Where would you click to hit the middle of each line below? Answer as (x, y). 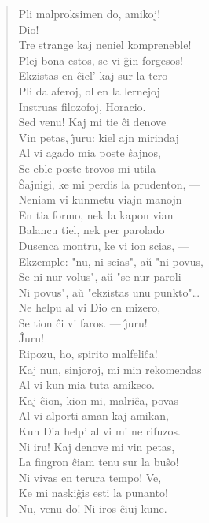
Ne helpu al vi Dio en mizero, (90, 307)
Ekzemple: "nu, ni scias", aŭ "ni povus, (111, 261)
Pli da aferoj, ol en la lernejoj (89, 90)
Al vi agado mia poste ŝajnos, (90, 153)
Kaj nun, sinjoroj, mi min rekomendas (110, 369)
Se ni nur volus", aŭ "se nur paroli (100, 276)
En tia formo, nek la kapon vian (96, 214)
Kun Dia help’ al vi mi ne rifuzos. (99, 431)
